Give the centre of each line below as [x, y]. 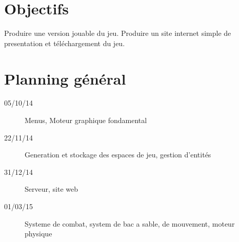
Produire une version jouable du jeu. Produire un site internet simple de [118, 33]
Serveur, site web [51, 189]
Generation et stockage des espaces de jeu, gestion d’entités [118, 155]
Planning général [65, 78]
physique [38, 234]
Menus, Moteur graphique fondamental [86, 120]
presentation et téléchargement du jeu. [65, 43]
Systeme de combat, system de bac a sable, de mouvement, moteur [130, 223]
